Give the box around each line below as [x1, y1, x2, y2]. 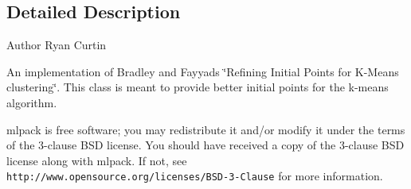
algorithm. [6, 94, 57, 110]
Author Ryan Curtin [6, 37, 107, 53]
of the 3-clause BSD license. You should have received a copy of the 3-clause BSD [6, 137, 405, 153]
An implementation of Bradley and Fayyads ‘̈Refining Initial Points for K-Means [6, 63, 399, 79]
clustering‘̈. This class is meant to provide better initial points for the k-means [6, 79, 389, 95]
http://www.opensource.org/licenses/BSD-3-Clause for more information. [6, 168, 383, 184]
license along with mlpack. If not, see [6, 152, 187, 168]
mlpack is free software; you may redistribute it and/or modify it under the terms [6, 121, 405, 137]
